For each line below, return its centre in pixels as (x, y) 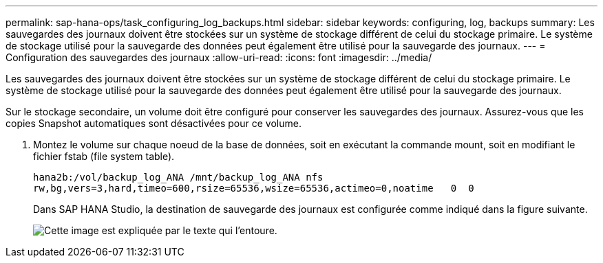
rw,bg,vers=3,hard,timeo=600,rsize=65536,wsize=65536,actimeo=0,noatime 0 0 (254, 188)
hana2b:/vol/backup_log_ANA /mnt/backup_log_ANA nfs (178, 177)
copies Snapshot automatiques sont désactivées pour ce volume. (154, 123)
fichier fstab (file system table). (104, 156)
